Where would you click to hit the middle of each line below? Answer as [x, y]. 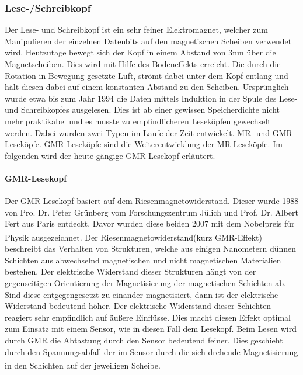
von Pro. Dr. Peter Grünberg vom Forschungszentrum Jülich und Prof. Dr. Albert [151, 212]
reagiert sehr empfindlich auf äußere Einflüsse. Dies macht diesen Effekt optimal [148, 317]
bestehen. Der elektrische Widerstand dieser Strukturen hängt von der [130, 271]
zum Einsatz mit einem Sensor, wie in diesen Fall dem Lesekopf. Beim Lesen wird [151, 329]
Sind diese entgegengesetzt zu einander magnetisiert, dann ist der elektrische [142, 294]
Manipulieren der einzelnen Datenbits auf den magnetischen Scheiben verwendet [148, 41]
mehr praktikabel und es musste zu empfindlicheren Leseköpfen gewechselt [138, 121]
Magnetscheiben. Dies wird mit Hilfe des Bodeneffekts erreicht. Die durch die [143, 64]
